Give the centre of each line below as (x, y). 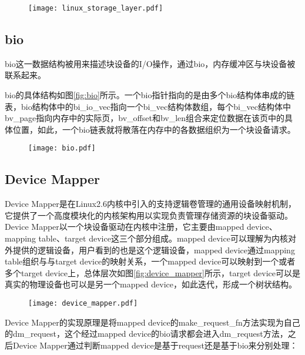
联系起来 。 (25, 75)
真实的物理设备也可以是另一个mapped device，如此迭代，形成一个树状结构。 (151, 284)
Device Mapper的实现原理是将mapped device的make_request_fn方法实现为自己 (152, 322)
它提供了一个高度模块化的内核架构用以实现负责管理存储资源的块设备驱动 (145, 215)
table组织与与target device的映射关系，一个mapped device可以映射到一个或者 (150, 261)
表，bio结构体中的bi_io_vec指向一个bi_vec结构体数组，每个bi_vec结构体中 (148, 106)
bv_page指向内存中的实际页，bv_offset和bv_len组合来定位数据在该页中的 (145, 118)
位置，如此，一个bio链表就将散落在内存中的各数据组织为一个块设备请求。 (154, 129)
